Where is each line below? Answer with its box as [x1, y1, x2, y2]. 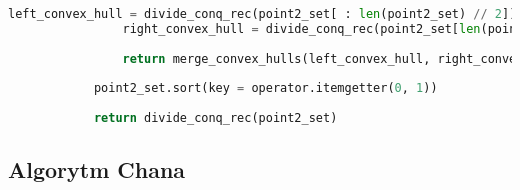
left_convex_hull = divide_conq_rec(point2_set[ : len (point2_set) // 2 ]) [8, 7, 517, 21]
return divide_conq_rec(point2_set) [93, 111, 338, 126]
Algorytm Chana [8, 154, 186, 185]
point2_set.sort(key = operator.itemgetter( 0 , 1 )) [93, 81, 438, 96]
